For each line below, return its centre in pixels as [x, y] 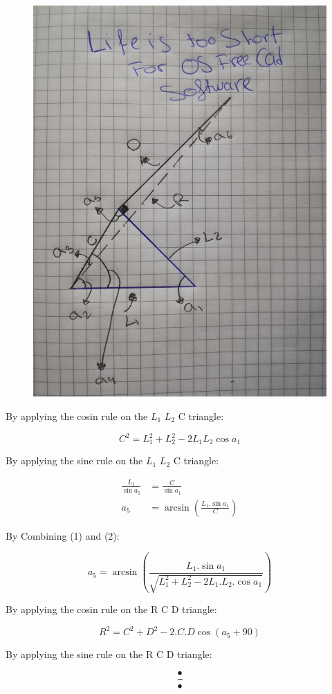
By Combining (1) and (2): [63, 535]
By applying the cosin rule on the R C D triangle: [111, 609]
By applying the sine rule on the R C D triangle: [109, 654]
